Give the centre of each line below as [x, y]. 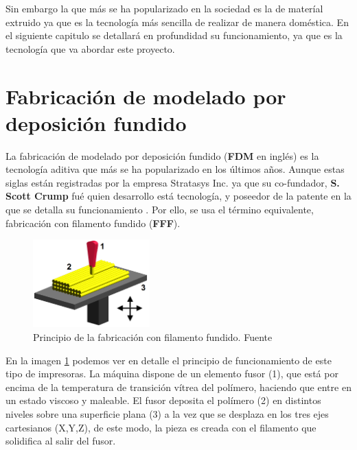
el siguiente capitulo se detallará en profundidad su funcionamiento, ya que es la [174, 35]
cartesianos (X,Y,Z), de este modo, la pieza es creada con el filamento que [161, 427]
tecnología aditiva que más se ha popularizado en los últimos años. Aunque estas [175, 169]
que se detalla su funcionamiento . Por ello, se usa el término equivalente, [160, 210]
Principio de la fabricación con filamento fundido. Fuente [153, 337]
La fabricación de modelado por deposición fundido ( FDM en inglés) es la [162, 155]
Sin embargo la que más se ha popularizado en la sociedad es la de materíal [164, 8]
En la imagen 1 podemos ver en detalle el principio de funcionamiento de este [169, 360]
